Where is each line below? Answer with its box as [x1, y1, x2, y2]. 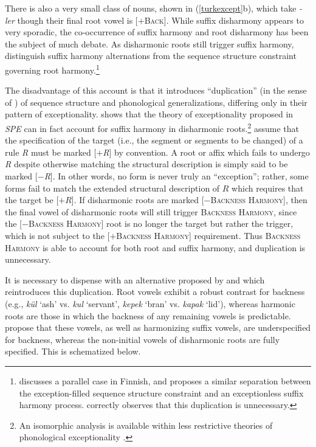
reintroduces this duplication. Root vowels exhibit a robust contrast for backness [5, 285, 305, 298]
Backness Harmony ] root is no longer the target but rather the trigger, [28, 217, 294, 230]
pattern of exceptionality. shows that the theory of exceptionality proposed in [5, 108, 294, 120]
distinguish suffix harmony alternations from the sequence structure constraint [5, 49, 297, 62]
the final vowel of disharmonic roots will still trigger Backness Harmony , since [5, 205, 297, 218]
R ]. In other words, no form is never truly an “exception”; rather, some [44, 170, 309, 182]
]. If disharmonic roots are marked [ [71, 193, 204, 206]
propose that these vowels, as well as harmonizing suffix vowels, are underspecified [5, 321, 311, 334]
